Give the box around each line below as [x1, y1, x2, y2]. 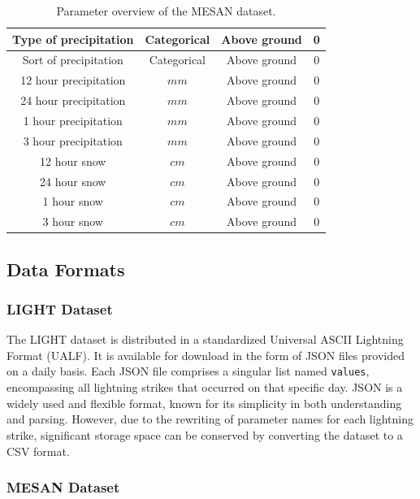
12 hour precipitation [20, 72, 126, 89]
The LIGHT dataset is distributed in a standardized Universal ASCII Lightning [6, 331, 404, 348]
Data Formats [6, 256, 125, 281]
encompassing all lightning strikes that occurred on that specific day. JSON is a [6, 379, 403, 396]
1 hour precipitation [23, 111, 123, 128]
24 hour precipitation [20, 92, 126, 109]
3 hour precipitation [23, 132, 123, 149]
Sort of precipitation [22, 51, 123, 68]
